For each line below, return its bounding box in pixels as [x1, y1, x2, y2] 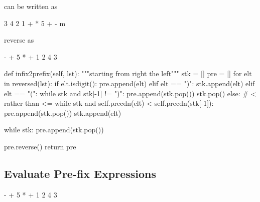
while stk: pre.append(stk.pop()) [4, 124, 104, 135]
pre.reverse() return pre [4, 141, 76, 151]
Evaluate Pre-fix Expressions [4, 165, 157, 181]
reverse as [4, 35, 34, 45]
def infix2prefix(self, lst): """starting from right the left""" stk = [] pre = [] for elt [4, 68, 252, 79]
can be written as [4, 1, 58, 11]
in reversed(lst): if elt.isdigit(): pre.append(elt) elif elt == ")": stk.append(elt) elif [4, 78, 255, 88]
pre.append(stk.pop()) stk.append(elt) [4, 107, 121, 118]
